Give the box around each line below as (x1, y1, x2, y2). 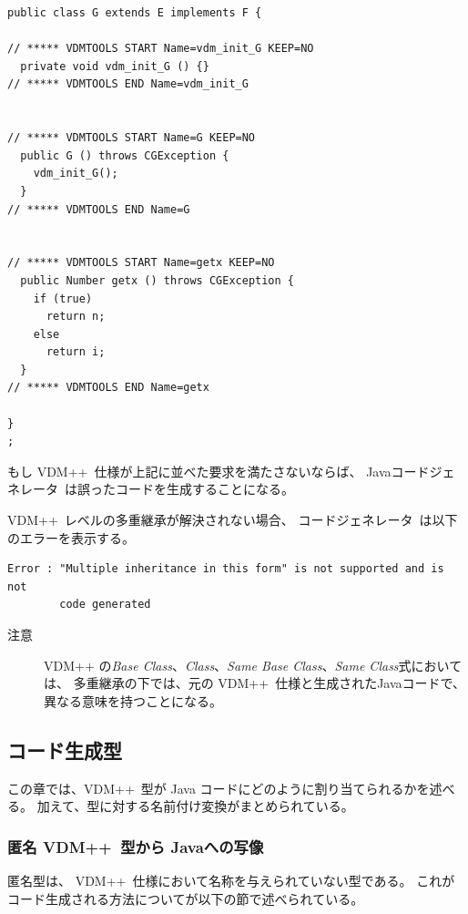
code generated (59, 598, 151, 611)
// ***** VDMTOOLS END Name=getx (7, 381, 209, 395)
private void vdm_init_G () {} (20, 59, 209, 73)
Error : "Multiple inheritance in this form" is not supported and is (7, 562, 444, 576)
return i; (46, 345, 106, 359)
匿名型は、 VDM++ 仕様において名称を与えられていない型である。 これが (7, 870, 455, 889)
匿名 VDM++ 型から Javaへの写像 (7, 835, 264, 858)
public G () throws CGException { (20, 149, 229, 162)
